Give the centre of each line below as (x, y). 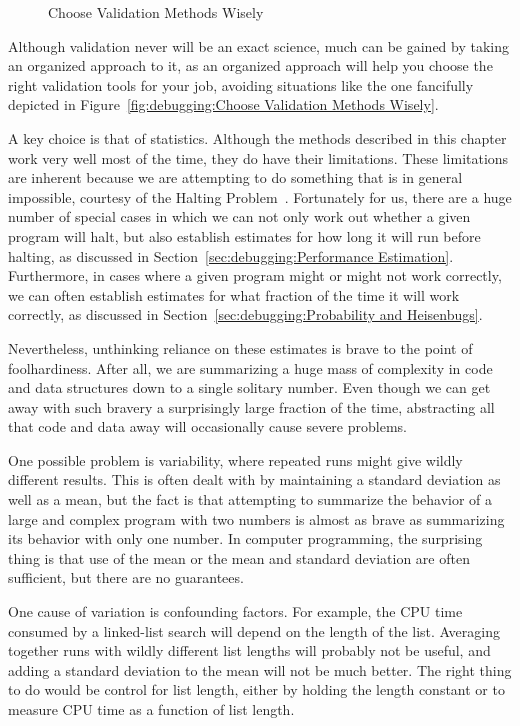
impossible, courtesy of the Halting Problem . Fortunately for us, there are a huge (260, 196)
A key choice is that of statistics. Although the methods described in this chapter (257, 137)
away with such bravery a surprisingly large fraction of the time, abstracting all (251, 406)
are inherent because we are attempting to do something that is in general (235, 177)
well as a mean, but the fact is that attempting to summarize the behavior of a (250, 499)
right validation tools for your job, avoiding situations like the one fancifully (241, 84)
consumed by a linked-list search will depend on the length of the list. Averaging (254, 630)
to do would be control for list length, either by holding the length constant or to (256, 689)
